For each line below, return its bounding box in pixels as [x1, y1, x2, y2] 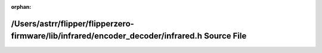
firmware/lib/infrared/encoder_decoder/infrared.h [11, 31, 203, 41]
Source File [203, 31, 247, 41]
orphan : [11, 4, 32, 10]
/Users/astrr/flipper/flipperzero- [11, 18, 134, 29]
